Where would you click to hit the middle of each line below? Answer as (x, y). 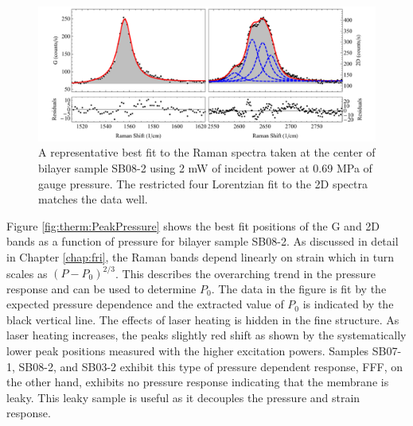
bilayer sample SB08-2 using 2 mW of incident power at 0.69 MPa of (205, 167)
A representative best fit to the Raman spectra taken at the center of (207, 152)
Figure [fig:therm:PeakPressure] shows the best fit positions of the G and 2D (193, 225)
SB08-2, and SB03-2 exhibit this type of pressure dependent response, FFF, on (211, 366)
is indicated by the (348, 304)
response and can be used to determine (101, 288)
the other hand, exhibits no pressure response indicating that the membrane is (198, 382)
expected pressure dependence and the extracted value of (145, 304)
